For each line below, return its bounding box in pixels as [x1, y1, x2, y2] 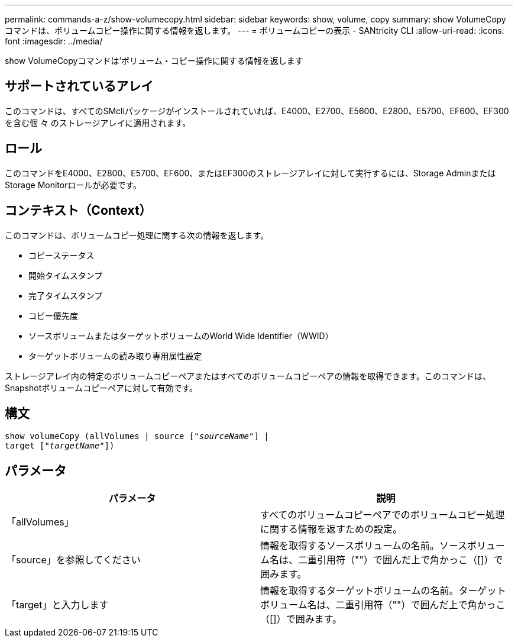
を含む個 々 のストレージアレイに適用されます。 [5, 117, 191, 128]
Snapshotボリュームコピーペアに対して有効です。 [5, 382, 198, 393]
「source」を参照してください [7, 554, 141, 566]
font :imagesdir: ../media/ [5, 36, 103, 46]
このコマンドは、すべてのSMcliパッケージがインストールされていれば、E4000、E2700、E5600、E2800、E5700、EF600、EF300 [5, 105, 509, 116]
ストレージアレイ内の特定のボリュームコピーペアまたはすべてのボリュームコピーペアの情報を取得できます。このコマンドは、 [5, 370, 491, 381]
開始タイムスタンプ [28, 270, 103, 280]
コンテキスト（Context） [5, 203, 152, 218]
